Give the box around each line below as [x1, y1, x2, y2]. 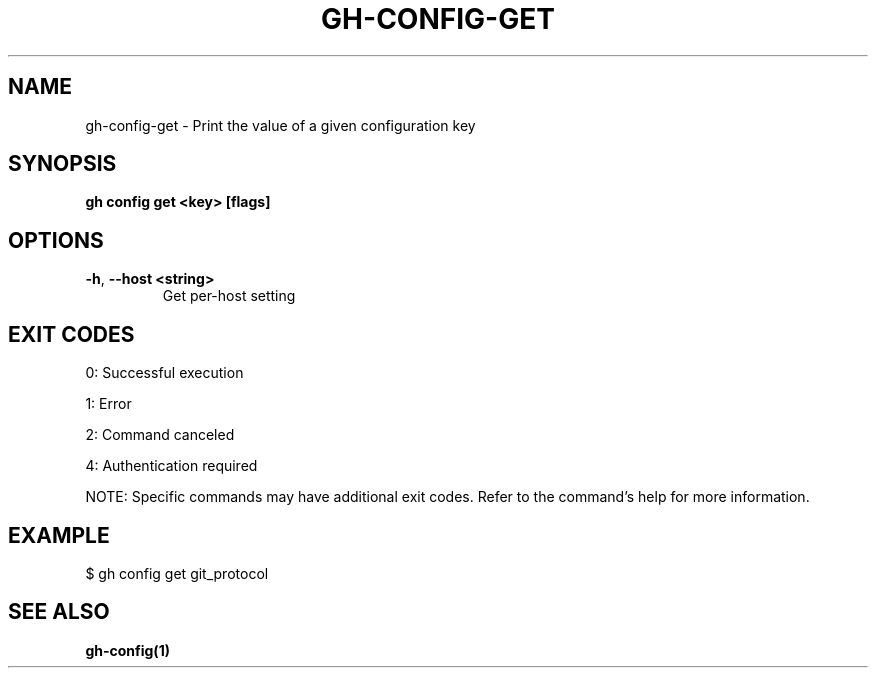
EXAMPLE [8, 522, 110, 548]
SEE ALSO [8, 599, 110, 625]
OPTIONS [8, 227, 104, 253]
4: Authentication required [85, 457, 258, 475]
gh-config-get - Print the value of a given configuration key [85, 116, 476, 134]
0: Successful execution [85, 364, 244, 382]
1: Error [85, 395, 132, 413]
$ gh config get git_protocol [85, 564, 269, 582]
